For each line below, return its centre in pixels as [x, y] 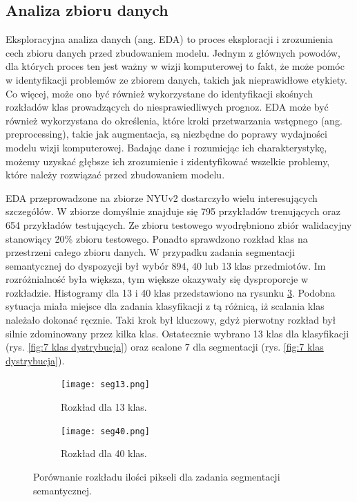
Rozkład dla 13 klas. [104, 407]
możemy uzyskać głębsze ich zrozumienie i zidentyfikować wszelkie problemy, [168, 161]
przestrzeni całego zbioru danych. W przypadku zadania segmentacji [150, 252]
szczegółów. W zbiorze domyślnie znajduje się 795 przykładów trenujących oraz [173, 211]
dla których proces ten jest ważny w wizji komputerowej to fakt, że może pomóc [175, 66]
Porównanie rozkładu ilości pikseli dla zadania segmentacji [157, 476]
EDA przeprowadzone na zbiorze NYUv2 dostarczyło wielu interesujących [162, 197]
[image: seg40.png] [105, 431]
